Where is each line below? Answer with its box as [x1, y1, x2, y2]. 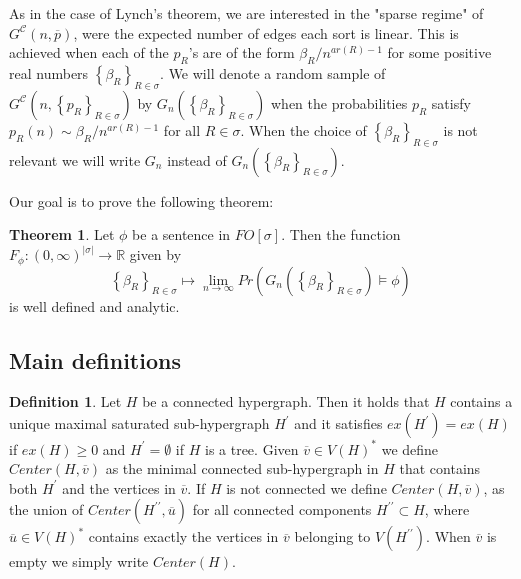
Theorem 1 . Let [9, 224, 115, 245]
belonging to [294, 526, 371, 547]
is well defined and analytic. [9, 295, 180, 316]
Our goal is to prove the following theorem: [9, 190, 274, 211]
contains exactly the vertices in [88, 526, 279, 547]
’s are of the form [188, 42, 295, 63]
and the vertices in [62, 477, 176, 498]
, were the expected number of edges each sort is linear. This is [73, 22, 459, 43]
